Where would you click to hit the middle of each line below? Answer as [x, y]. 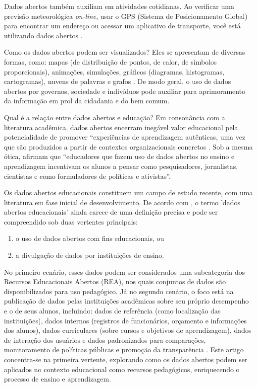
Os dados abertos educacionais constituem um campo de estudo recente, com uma [128, 193]
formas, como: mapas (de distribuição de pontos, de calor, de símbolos [110, 61]
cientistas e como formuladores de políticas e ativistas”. [87, 176]
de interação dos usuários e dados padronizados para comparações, [105, 340]
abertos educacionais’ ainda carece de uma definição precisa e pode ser [111, 212]
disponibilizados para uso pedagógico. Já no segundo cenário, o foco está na [119, 291]
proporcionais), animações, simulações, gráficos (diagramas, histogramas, [114, 71]
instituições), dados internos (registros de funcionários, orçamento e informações [126, 320]
